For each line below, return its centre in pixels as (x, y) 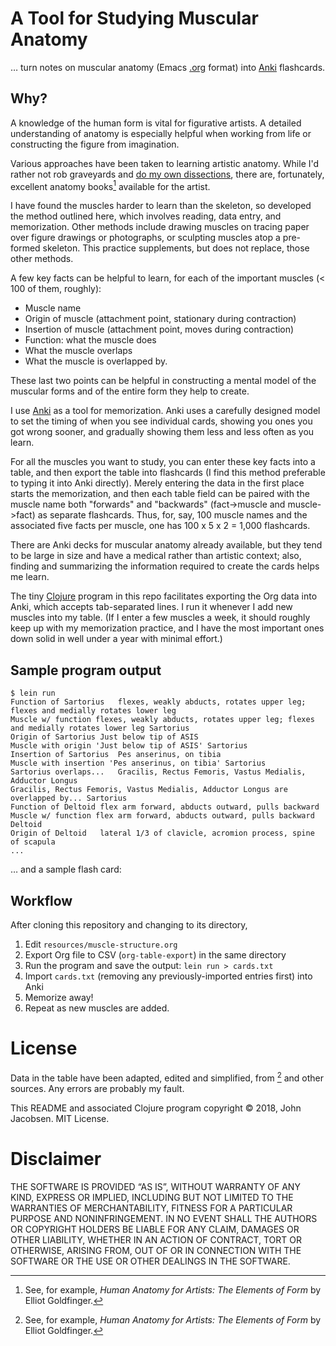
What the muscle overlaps (78, 351)
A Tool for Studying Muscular (134, 18)
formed (25, 248)
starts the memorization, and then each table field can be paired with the (160, 494)
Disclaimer (56, 1158)
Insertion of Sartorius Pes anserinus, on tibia (116, 755)
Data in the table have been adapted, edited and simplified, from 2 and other (167, 1077)
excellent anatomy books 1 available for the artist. (110, 185)
